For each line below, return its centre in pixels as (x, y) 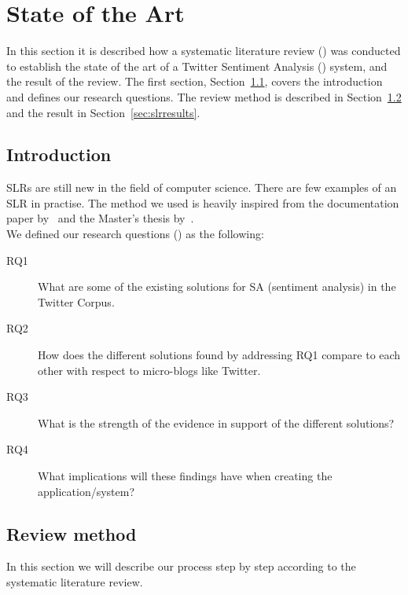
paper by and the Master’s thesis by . (100, 218)
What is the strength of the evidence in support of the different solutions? (216, 422)
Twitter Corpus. (76, 301)
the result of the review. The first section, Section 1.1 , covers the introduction (195, 81)
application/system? (86, 491)
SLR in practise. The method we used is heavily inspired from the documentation (203, 202)
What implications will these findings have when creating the (185, 476)
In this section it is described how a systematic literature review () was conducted (204, 51)
